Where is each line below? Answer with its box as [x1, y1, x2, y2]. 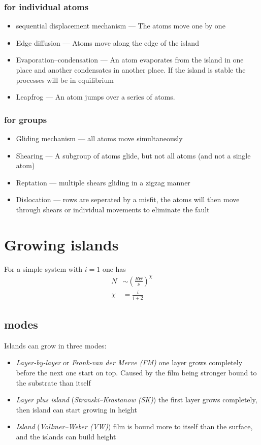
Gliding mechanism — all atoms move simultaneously [16, 133, 183, 143]
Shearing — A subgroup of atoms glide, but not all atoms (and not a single [16, 150, 251, 161]
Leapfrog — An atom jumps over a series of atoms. [16, 91, 175, 102]
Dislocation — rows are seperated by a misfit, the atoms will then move [16, 194, 240, 205]
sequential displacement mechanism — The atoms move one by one [16, 20, 225, 31]
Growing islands [4, 234, 119, 255]
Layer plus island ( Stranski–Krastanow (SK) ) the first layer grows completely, [16, 394, 257, 405]
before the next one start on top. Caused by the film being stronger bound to [16, 367, 257, 378]
